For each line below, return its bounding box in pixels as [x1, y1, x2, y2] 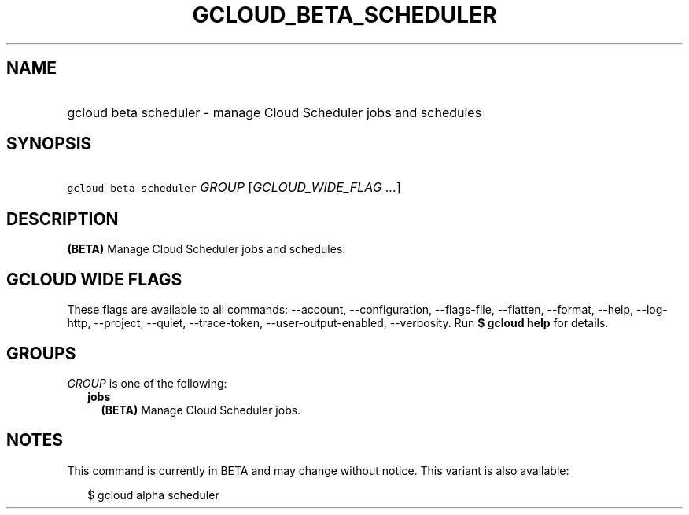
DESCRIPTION [6, 208, 119, 229]
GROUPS [6, 343, 76, 363]
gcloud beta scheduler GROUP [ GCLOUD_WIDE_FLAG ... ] [67, 179, 401, 196]
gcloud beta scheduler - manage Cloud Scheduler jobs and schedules [67, 104, 482, 120]
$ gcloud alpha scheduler [87, 487, 219, 502]
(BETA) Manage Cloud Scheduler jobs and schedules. [67, 242, 346, 256]
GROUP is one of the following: [67, 376, 227, 390]
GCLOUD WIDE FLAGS [6, 269, 182, 289]
